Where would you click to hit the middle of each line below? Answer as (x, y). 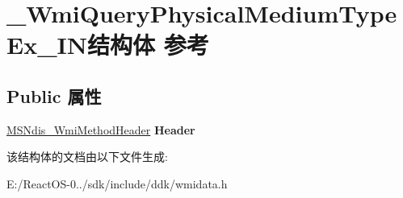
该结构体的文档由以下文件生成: (87, 157)
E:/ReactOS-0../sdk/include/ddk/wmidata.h (117, 183)
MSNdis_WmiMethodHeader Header (101, 129)
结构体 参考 (148, 45)
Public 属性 (54, 95)
